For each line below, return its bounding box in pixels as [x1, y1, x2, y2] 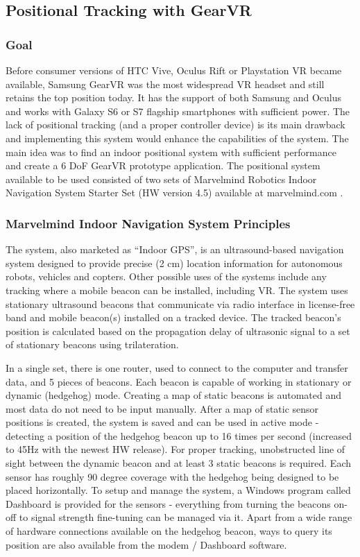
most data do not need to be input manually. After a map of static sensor [6, 401, 319, 415]
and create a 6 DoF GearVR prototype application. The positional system [6, 158, 320, 173]
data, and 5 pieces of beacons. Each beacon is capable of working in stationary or [6, 374, 352, 388]
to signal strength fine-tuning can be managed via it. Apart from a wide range [19, 510, 352, 524]
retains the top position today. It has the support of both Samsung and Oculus [6, 90, 341, 105]
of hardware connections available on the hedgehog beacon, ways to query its [6, 524, 332, 538]
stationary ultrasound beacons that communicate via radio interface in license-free [6, 296, 355, 311]
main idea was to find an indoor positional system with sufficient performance [6, 144, 336, 159]
